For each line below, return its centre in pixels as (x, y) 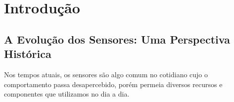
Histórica (28, 54)
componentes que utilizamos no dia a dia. (67, 94)
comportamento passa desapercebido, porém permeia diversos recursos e (113, 84)
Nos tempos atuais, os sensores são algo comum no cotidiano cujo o (106, 74)
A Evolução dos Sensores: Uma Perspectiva (117, 39)
